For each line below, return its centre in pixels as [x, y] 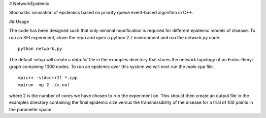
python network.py [40, 48]
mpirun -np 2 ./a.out [44, 85]
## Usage [19, 22]
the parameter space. [31, 109]
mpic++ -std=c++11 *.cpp [48, 78]
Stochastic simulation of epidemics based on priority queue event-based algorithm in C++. [101, 13]
